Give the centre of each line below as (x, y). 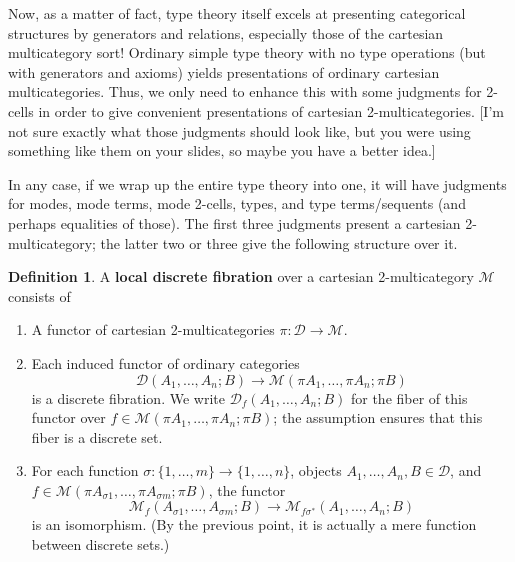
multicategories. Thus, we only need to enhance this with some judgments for (245, 91)
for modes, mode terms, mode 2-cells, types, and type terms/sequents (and (237, 203)
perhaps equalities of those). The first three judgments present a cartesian (234, 222)
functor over (68, 417)
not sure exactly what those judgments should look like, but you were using (239, 130)
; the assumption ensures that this (378, 417)
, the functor (247, 489)
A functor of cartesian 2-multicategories (153, 329)
